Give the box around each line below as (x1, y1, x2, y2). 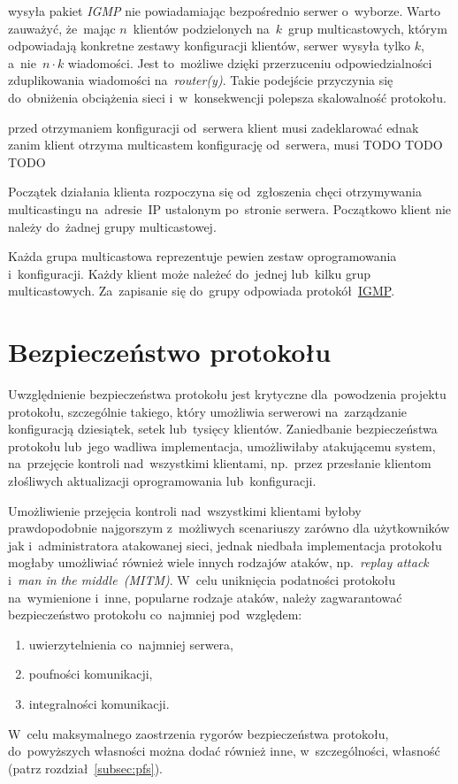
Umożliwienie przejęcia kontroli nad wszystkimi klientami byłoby (8, 501, 362, 519)
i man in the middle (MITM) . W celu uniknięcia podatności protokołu (8, 570, 396, 588)
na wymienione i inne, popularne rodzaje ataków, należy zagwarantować (8, 588, 402, 606)
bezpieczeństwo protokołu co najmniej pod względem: (8, 605, 302, 624)
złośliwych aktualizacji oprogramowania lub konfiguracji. (8, 472, 317, 489)
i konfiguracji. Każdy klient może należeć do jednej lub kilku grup (8, 264, 371, 282)
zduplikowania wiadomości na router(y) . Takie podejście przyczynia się (8, 71, 393, 89)
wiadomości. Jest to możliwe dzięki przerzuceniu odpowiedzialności (67, 53, 432, 72)
